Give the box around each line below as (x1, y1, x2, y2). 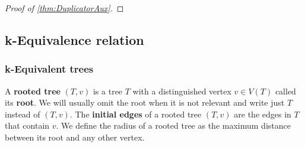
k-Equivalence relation (5, 30, 144, 48)
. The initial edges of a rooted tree (69, 107, 202, 120)
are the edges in (234, 107, 291, 120)
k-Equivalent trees (5, 61, 94, 76)
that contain (5, 119, 50, 132)
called (275, 84, 296, 97)
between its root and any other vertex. (5, 130, 145, 143)
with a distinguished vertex (132, 84, 231, 97)
